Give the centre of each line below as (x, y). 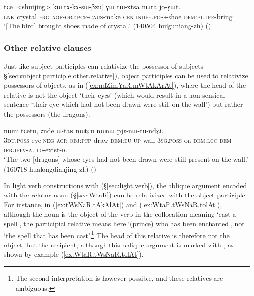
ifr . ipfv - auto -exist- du (37, 149)
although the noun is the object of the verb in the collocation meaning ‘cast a (120, 214)
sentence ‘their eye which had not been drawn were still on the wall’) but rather (124, 104)
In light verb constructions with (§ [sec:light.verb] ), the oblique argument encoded (126, 185)
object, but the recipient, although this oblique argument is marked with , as (119, 244)
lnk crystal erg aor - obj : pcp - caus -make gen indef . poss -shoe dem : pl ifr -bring (118, 16)
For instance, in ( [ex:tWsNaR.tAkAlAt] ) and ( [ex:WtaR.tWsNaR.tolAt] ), (113, 204)
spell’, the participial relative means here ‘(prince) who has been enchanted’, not (124, 223)
